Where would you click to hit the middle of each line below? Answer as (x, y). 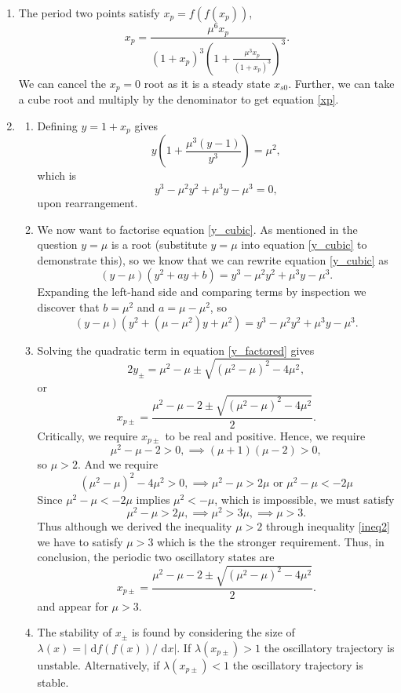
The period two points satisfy (89, 13)
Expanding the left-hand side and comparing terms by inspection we (202, 292)
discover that (68, 307)
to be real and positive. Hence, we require (265, 435)
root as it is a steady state (207, 83)
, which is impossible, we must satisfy (304, 499)
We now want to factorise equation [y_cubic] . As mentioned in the (197, 229)
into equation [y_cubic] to (304, 244)
